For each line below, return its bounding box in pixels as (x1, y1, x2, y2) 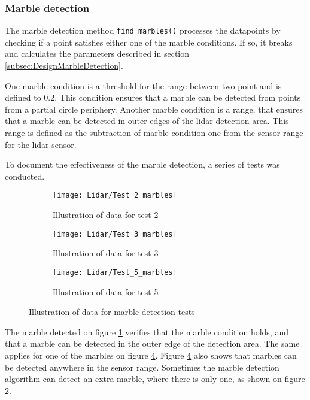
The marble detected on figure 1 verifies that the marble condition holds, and (5, 325, 288, 338)
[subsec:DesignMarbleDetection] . (5, 59, 123, 72)
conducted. (5, 169, 45, 182)
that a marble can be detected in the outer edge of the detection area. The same (5, 337, 300, 350)
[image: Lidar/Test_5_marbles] (53, 268, 177, 277)
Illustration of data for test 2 (53, 208, 159, 221)
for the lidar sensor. (5, 138, 77, 150)
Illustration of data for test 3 (53, 247, 159, 259)
